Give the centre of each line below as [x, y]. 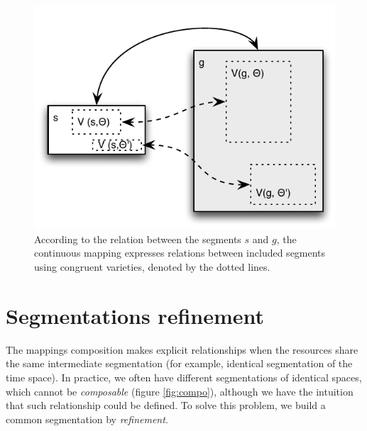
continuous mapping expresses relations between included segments [180, 253]
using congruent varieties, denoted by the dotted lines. [152, 267]
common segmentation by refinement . [87, 419]
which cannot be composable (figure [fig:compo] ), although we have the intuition [180, 391]
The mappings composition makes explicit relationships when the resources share [182, 349]
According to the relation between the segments [138, 239]
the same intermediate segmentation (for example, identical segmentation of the [179, 363]
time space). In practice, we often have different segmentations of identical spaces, [184, 377]
